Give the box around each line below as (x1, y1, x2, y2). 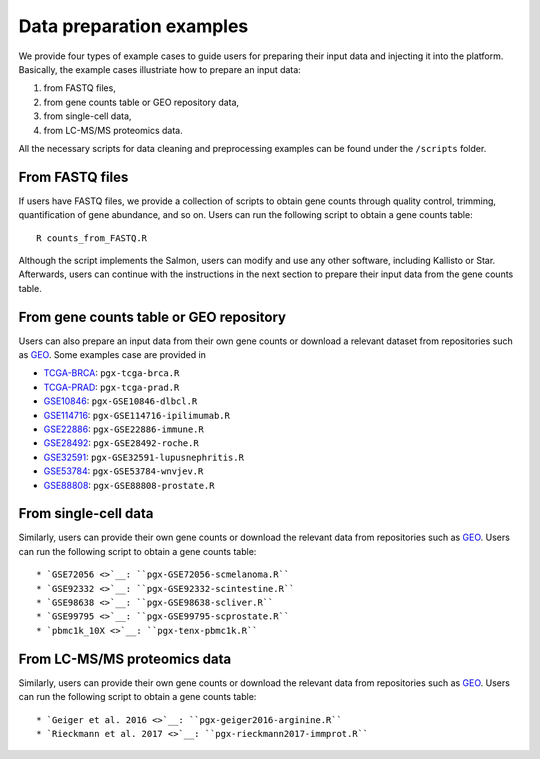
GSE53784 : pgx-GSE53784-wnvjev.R (43, 465, 204, 477)
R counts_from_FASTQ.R (36, 232, 148, 244)
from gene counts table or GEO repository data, (43, 96, 240, 108)
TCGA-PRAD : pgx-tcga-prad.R (43, 381, 180, 393)
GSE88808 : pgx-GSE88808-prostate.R (43, 479, 215, 491)
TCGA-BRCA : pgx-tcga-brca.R (43, 367, 180, 379)
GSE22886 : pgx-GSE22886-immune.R (43, 423, 204, 435)
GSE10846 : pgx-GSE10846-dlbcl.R (43, 395, 198, 407)
